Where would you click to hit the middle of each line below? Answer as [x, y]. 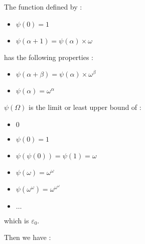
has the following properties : [49, 57]
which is [17, 220]
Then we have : [28, 237]
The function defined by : [43, 7]
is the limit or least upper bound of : [85, 107]
